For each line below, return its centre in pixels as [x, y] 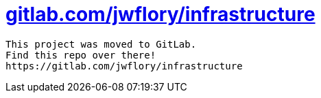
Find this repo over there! [81, 55]
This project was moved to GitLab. [101, 44]
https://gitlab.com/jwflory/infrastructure [124, 66]
